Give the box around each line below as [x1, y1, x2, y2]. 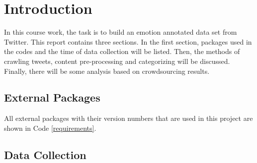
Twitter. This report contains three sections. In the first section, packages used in [4, 36, 252, 47]
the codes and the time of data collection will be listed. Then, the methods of [4, 46, 240, 56]
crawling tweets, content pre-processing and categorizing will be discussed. [4, 55, 230, 66]
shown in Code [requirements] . [4, 122, 96, 133]
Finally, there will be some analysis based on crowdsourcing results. [4, 65, 210, 76]
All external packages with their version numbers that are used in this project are [4, 113, 253, 123]
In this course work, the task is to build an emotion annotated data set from [4, 27, 237, 37]
